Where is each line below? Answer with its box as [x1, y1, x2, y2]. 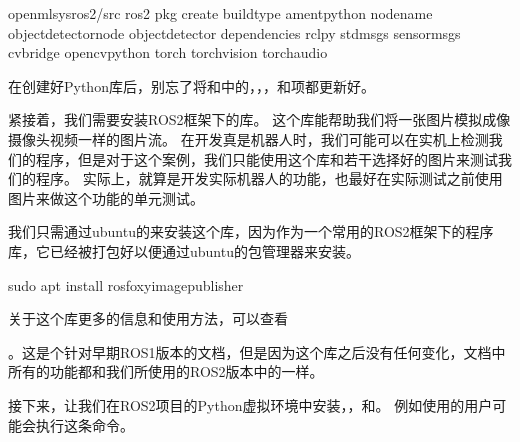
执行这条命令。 [35, 414, 134, 435]
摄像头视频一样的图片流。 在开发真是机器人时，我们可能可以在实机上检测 [8, 128, 489, 149]
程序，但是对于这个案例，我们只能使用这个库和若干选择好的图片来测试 [35, 148, 498, 169]
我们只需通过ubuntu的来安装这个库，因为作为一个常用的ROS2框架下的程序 [8, 221, 494, 242]
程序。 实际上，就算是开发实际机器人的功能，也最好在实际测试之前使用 [35, 168, 503, 189]
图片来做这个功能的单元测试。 [8, 187, 204, 208]
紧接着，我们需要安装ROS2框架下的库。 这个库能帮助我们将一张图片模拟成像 [8, 109, 511, 130]
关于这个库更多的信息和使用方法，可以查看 [8, 308, 288, 329]
